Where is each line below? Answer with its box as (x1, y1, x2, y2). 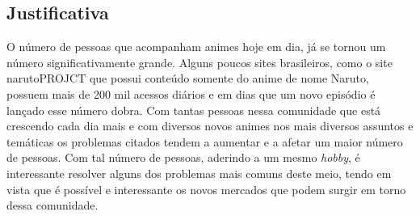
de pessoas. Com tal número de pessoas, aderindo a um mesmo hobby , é (6, 149, 360, 166)
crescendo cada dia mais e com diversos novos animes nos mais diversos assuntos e (6, 117, 414, 134)
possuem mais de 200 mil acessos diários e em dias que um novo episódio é (6, 85, 376, 102)
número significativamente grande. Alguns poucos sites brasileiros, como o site (6, 53, 393, 70)
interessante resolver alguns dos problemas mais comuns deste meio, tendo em (6, 164, 392, 181)
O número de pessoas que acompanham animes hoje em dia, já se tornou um (6, 38, 386, 55)
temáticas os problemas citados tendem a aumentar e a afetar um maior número (6, 133, 403, 150)
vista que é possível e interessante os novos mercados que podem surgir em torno (6, 180, 406, 197)
